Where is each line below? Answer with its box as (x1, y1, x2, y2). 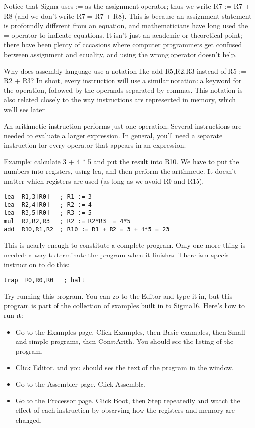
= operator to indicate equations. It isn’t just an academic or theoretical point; (4, 29, 242, 40)
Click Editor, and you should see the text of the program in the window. (15, 362, 234, 372)
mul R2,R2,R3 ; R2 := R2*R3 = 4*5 (4, 218, 131, 225)
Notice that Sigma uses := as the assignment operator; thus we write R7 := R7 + (4, 1, 250, 11)
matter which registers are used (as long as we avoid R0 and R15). (4, 175, 204, 186)
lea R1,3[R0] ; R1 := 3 (4, 193, 92, 200)
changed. (15, 414, 42, 425)
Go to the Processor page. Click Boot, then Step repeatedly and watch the (15, 395, 240, 405)
